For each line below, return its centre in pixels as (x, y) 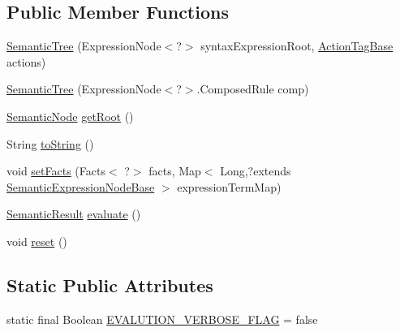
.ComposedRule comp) (253, 89)
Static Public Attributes (110, 285)
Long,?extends (256, 171)
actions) (26, 61)
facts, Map (175, 171)
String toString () (50, 143)
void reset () (37, 241)
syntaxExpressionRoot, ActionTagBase (297, 46)
